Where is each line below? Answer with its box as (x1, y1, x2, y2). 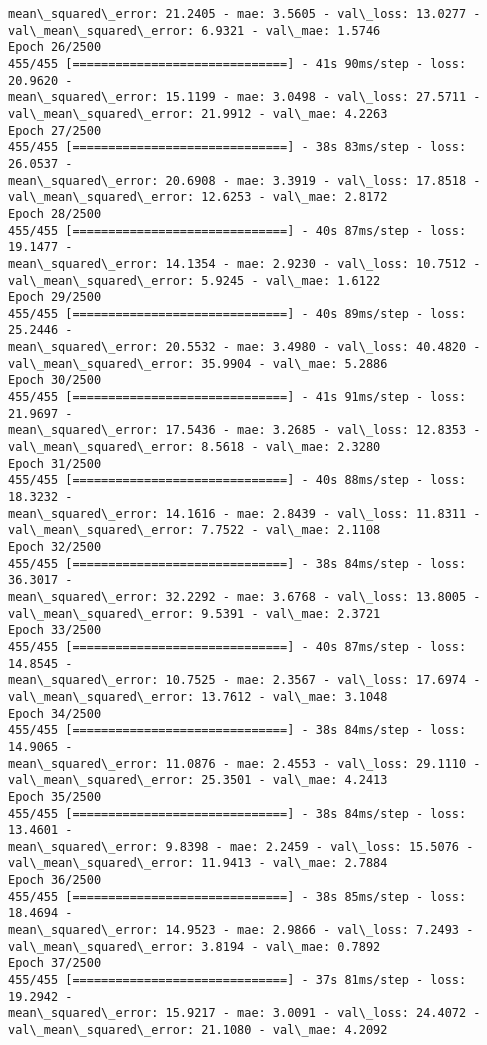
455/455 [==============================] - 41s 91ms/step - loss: (8, 390, 467, 405)
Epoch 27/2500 (8, 123, 102, 138)
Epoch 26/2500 (8, 40, 102, 55)
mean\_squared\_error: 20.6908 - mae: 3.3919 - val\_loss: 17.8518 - (8, 173, 481, 188)
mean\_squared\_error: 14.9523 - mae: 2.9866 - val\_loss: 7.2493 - (8, 923, 474, 938)
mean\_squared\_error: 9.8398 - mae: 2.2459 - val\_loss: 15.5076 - (8, 839, 474, 854)
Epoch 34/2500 (8, 706, 102, 721)
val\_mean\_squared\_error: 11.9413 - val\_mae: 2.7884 (8, 856, 388, 871)
